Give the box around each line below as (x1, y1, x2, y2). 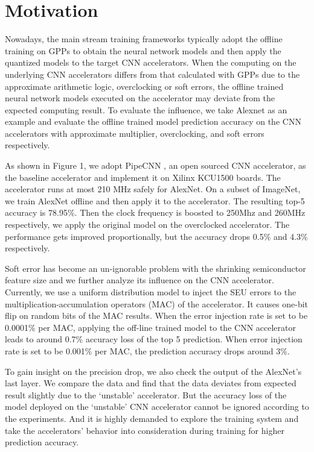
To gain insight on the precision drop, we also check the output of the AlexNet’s (5, 365, 302, 377)
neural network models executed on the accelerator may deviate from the (5, 92, 275, 104)
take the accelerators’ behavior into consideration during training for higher (5, 424, 284, 436)
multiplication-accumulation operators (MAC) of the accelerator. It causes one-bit (5, 297, 309, 310)
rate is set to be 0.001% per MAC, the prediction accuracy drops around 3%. (5, 344, 290, 357)
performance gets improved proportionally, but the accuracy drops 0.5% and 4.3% (5, 230, 308, 242)
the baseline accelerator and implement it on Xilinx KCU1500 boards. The (5, 171, 281, 183)
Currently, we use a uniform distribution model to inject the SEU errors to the (5, 286, 296, 298)
